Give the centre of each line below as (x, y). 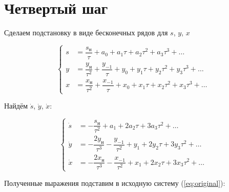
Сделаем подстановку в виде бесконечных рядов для (86, 33)
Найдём (16, 106)
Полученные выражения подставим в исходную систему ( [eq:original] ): (115, 183)
